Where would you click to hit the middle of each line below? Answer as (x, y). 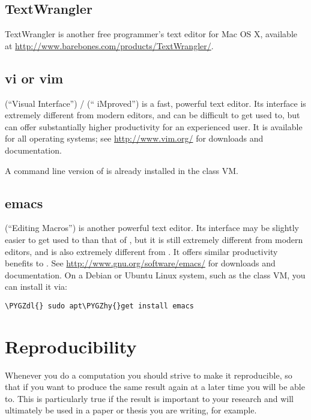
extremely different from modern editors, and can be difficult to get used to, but (152, 115)
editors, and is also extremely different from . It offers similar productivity (141, 251)
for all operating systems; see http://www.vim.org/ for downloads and (134, 138)
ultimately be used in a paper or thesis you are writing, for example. (131, 410)
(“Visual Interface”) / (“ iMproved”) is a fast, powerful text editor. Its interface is (155, 103)
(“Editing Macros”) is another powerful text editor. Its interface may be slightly (152, 228)
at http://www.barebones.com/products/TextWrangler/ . (109, 45)
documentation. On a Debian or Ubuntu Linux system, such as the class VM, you (155, 274)
